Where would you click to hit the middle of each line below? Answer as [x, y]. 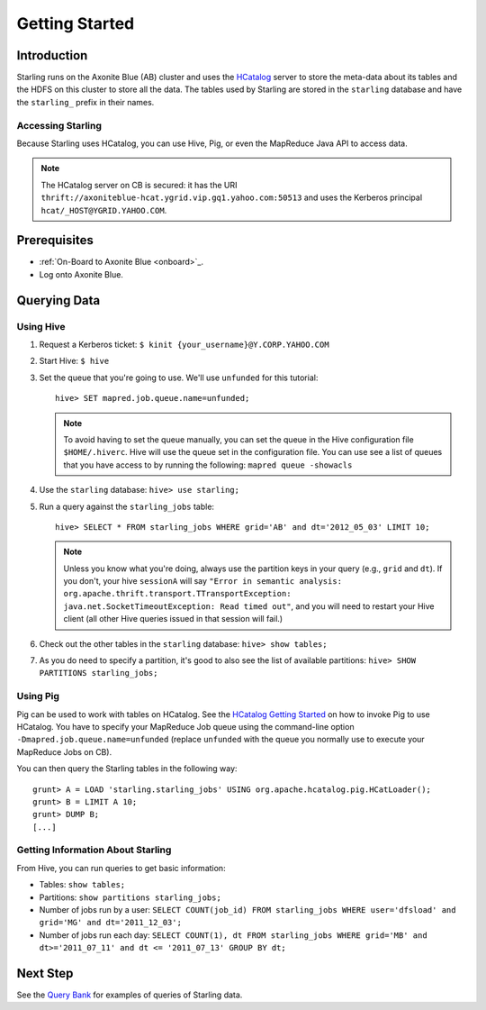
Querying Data [58, 300]
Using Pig [38, 696]
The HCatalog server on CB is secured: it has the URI [139, 185]
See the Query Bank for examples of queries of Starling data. [130, 995]
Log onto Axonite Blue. [81, 274]
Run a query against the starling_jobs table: [127, 506]
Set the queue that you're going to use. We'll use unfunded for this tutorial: [179, 378]
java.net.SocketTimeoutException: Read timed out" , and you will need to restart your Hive [249, 606]
